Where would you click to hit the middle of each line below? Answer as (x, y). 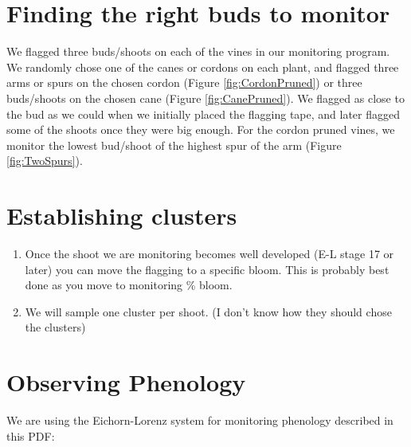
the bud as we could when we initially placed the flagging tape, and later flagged (204, 114)
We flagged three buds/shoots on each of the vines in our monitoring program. (198, 51)
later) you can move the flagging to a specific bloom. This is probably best (207, 269)
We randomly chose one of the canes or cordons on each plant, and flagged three (203, 67)
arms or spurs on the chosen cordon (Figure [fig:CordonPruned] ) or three (184, 82)
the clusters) (55, 327)
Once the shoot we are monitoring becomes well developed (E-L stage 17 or (209, 253)
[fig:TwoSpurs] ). (45, 161)
